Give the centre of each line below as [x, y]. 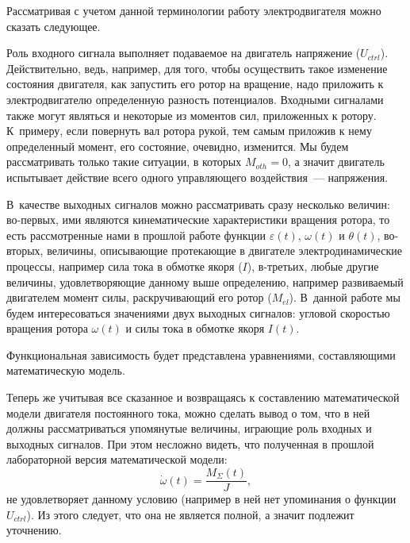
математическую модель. [66, 370]
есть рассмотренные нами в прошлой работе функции [136, 235]
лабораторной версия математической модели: [117, 459]
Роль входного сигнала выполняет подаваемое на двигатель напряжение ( [184, 53]
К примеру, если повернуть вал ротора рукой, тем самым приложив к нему [189, 131]
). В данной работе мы [345, 297]
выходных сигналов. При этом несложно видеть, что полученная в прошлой [190, 443]
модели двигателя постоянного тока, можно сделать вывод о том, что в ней [188, 412]
